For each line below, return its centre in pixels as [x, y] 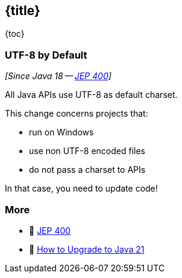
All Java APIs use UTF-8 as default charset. [91, 95]
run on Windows [61, 132]
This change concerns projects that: [77, 114]
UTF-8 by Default [46, 55]
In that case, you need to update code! [81, 189]
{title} [23, 11]
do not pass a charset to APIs [87, 170]
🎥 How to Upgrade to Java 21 [87, 249]
